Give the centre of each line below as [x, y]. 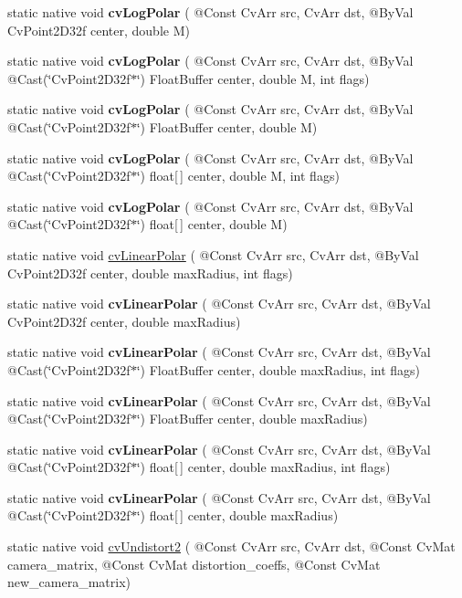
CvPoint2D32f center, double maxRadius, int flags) [150, 273]
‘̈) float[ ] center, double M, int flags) [238, 176]
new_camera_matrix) [69, 582]
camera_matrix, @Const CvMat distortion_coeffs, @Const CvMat [194, 564]
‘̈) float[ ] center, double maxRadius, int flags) [263, 467]
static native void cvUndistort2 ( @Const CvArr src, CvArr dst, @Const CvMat [231, 546]
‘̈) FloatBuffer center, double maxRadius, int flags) [278, 369]
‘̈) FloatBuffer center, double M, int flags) [253, 78]
